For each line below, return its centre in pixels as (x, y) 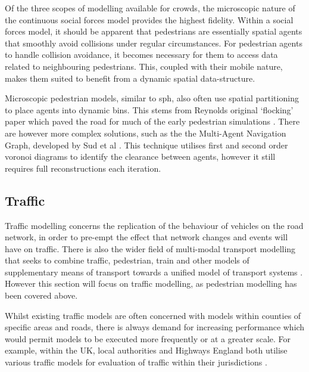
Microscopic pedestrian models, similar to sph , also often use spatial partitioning (152, 98)
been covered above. (41, 295)
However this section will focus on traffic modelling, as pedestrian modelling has (151, 283)
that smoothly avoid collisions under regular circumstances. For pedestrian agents (154, 43)
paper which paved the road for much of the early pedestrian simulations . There (152, 121)
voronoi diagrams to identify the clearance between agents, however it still (140, 156)
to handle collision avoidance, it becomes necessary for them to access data (141, 55)
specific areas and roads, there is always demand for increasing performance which (155, 327)
